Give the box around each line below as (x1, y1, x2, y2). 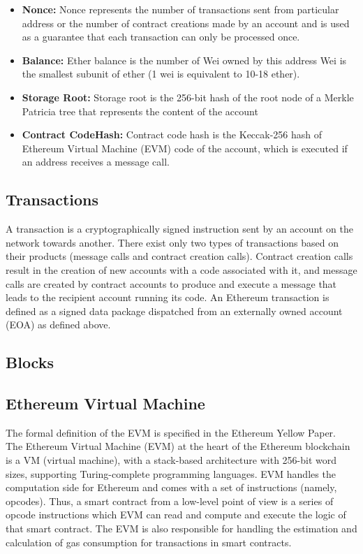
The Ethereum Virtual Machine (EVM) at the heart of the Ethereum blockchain (6, 439, 350, 453)
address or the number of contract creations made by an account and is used (22, 15, 350, 30)
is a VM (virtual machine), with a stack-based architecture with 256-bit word (6, 453, 337, 467)
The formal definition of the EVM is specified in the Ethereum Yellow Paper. (6, 425, 336, 439)
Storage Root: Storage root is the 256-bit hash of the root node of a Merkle (22, 89, 354, 104)
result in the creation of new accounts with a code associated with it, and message (6, 262, 357, 277)
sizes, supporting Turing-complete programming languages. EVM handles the (6, 466, 336, 481)
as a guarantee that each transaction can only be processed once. (22, 29, 300, 44)
